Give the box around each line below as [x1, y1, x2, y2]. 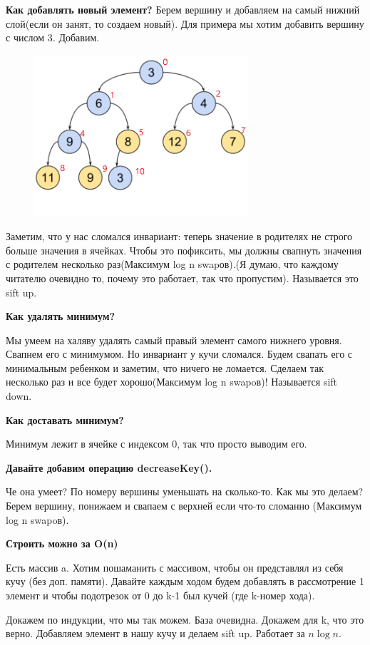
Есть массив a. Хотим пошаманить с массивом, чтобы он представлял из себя [6, 559, 344, 574]
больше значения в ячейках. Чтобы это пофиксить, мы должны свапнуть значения [6, 242, 362, 257]
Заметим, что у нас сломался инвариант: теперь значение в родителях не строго [6, 229, 353, 244]
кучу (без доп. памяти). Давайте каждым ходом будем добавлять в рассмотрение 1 [6, 574, 364, 589]
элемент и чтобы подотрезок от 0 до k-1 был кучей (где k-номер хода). [6, 588, 315, 603]
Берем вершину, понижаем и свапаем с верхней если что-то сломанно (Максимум [6, 498, 362, 513]
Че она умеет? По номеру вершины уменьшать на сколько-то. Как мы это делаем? [6, 484, 364, 499]
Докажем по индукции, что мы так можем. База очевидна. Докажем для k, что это [6, 612, 364, 626]
